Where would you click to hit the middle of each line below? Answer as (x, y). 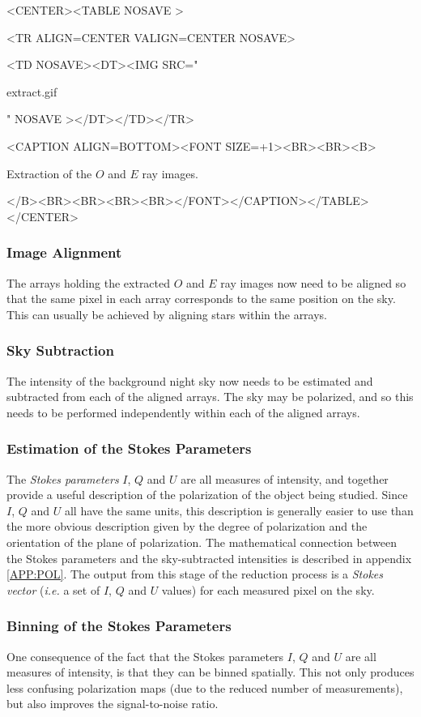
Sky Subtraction (60, 350)
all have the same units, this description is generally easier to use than (239, 510)
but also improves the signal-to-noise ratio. (113, 704)
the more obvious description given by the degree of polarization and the (187, 526)
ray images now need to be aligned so (313, 282)
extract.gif (32, 91)
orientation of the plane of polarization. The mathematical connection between (202, 542)
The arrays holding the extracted (89, 282)
